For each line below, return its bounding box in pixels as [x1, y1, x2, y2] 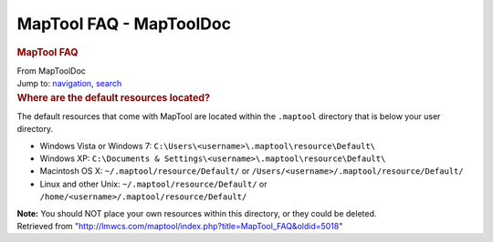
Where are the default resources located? [16, 91, 210, 104]
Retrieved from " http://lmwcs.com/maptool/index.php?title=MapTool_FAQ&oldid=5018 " [16, 220, 343, 231]
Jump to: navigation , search [16, 78, 122, 89]
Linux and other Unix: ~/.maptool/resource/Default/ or [39, 178, 268, 189]
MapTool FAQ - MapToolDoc [16, 14, 232, 34]
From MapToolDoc [16, 65, 87, 76]
